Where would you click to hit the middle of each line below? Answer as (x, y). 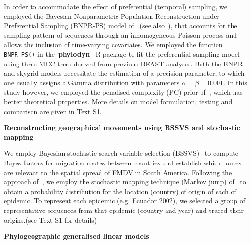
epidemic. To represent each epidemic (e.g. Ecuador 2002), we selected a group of (125, 201)
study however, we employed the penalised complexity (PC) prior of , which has (123, 92)
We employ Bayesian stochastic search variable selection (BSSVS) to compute (121, 153)
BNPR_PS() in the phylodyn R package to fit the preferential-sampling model (122, 54)
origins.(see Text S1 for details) (50, 220)
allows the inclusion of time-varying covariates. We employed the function (113, 44)
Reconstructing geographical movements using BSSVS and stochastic (122, 127)
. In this (235, 82)
